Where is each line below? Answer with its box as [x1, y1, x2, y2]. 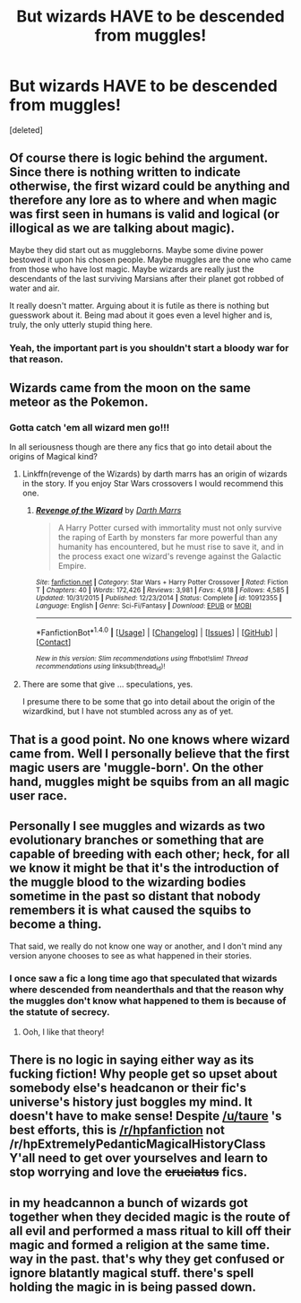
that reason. [9, 353, 64, 365]
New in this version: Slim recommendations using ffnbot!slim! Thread [35, 654, 248, 663]
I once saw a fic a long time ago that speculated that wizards [9, 972, 278, 984]
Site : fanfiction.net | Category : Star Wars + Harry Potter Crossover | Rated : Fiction [35, 578, 288, 587]
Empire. [57, 561, 87, 572]
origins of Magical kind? [9, 451, 99, 462]
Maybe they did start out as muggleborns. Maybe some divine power [9, 244, 264, 255]
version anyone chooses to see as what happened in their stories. [9, 949, 253, 961]
